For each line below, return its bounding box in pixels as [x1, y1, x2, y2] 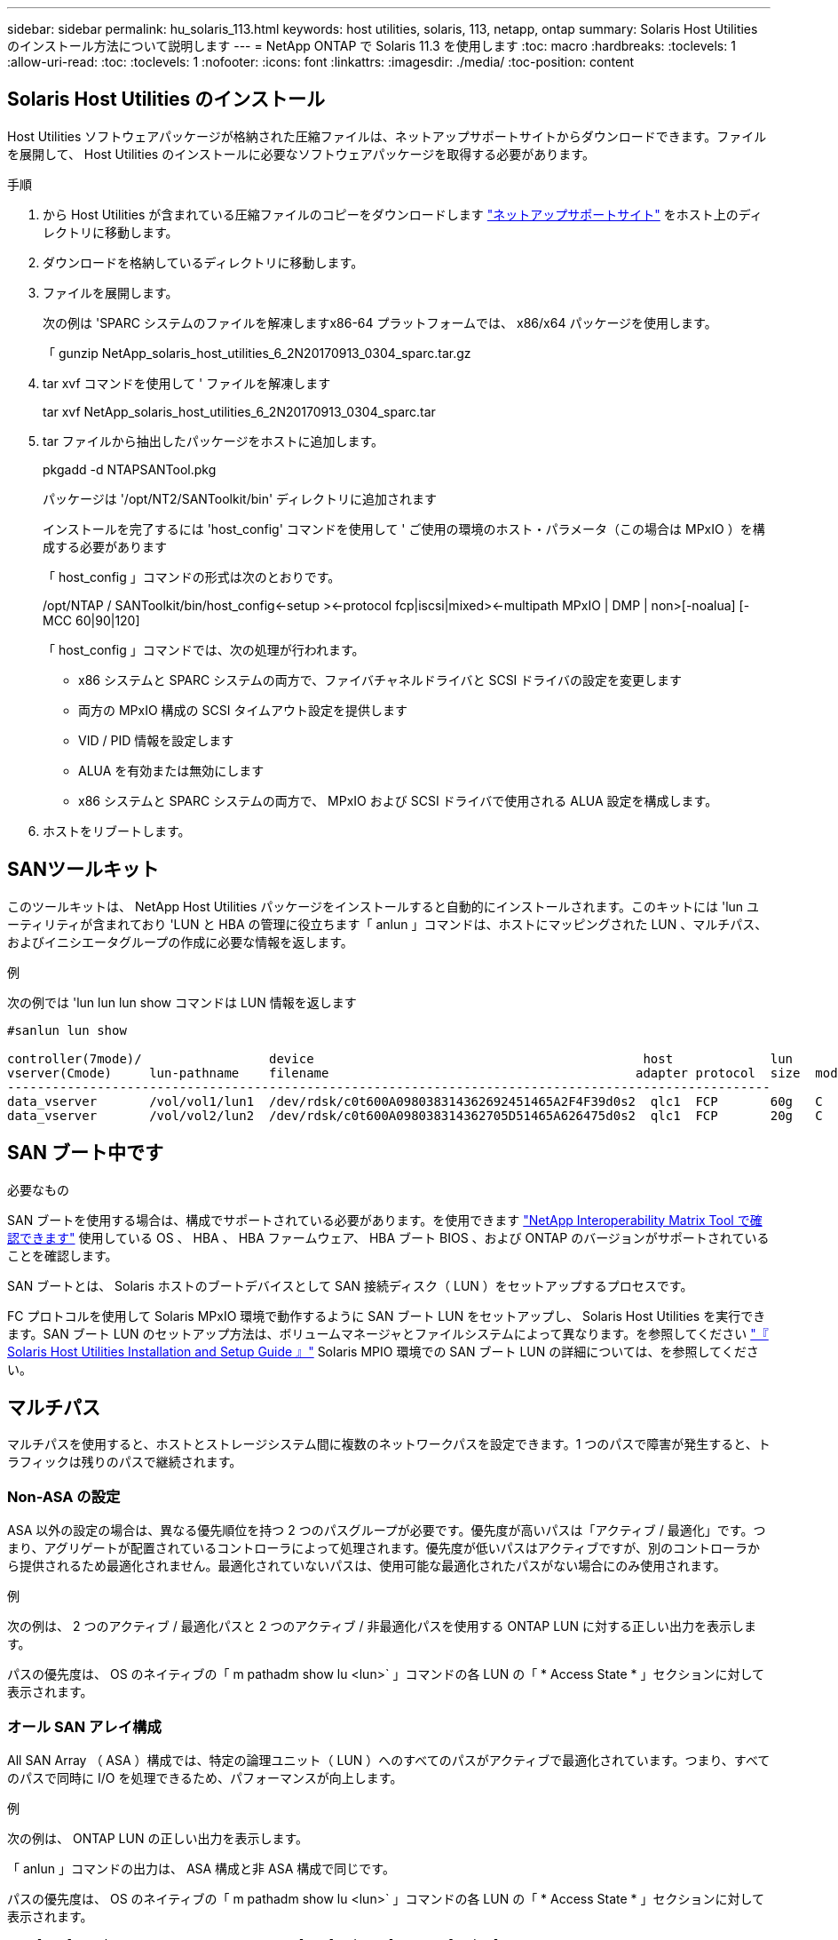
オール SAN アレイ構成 [7, 1717, 162, 1736]
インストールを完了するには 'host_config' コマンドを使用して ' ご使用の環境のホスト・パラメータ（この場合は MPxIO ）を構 [43, 521, 765, 537]
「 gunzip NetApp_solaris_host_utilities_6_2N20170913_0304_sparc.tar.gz [43, 345, 471, 361]
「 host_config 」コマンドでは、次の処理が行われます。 [43, 641, 365, 657]
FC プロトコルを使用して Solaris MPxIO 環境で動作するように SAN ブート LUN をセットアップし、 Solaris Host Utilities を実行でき [7, 1308, 766, 1324]
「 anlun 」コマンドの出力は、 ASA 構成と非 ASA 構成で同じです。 [7, 1860, 395, 1876]
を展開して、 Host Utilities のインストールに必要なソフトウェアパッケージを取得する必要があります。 [7, 146, 595, 162]
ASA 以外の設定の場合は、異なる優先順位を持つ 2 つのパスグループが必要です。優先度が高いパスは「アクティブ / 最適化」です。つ [7, 1523, 766, 1538]
